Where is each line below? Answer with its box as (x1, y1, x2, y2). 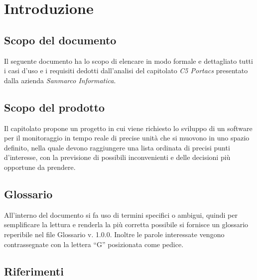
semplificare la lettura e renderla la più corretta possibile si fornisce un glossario (4, 219, 249, 230)
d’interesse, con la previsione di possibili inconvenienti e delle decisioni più (4, 152, 231, 162)
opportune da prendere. (4, 161, 76, 172)
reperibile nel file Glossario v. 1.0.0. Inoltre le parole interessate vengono (4, 229, 225, 239)
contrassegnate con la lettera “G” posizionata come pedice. (4, 239, 184, 249)
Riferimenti (4, 263, 64, 279)
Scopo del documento (4, 32, 117, 47)
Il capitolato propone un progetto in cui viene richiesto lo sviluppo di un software (4, 123, 253, 133)
